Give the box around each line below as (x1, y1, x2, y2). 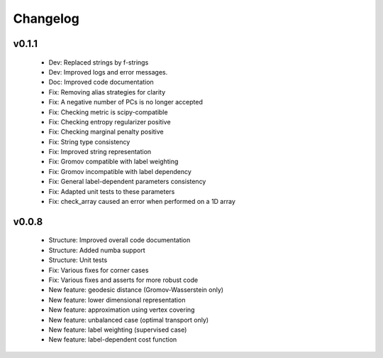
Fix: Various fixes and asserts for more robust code (48, 276, 199, 284)
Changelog (13, 11, 79, 26)
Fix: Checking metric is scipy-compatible (48, 107, 168, 116)
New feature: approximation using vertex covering (48, 305, 195, 314)
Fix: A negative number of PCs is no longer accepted (48, 98, 204, 107)
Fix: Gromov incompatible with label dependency (48, 167, 191, 175)
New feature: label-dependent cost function (48, 335, 177, 344)
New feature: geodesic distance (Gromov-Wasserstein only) (48, 286, 223, 294)
